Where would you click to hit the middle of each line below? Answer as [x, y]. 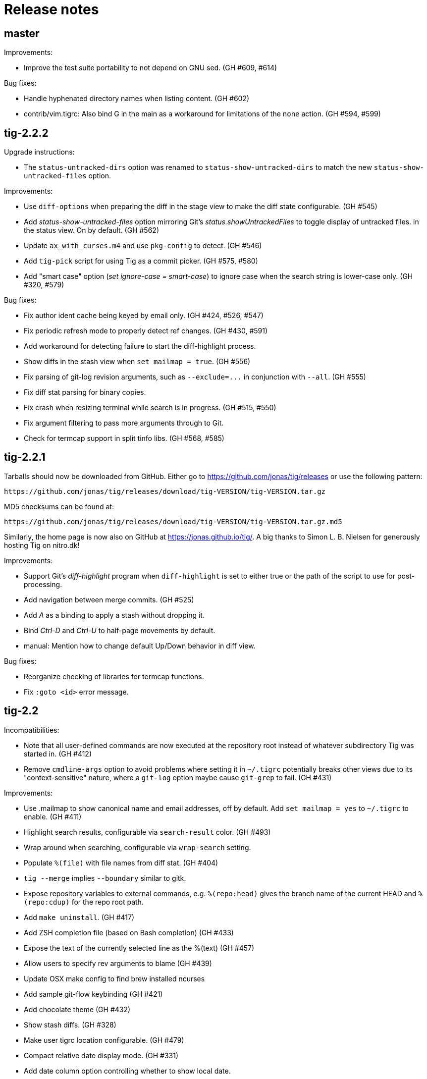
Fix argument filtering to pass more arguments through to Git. [124, 423]
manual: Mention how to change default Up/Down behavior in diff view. [140, 646]
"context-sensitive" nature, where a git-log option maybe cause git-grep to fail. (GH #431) [178, 777]
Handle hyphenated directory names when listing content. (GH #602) [137, 99]
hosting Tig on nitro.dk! [42, 545]
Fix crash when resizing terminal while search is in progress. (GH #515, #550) [150, 408]
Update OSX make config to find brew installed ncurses [114, 978]
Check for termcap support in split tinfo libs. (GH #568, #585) [124, 438]
